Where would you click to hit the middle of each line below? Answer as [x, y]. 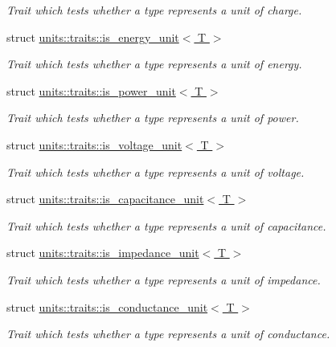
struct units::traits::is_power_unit [91, 90]
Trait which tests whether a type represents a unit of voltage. [156, 171]
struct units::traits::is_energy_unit [93, 37]
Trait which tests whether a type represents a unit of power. [153, 118]
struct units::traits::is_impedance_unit [103, 253]
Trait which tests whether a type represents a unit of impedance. [164, 279]
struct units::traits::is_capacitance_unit [105, 199]
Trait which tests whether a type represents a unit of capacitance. [166, 225]
